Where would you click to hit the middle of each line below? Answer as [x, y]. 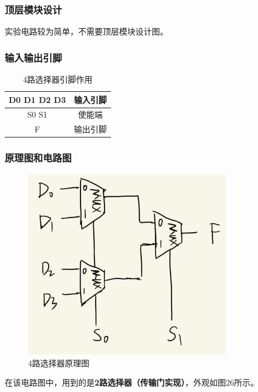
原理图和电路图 [38, 158]
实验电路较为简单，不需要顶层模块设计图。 [86, 31]
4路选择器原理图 [59, 362]
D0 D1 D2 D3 [37, 99]
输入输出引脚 [34, 57]
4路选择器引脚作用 [58, 79]
